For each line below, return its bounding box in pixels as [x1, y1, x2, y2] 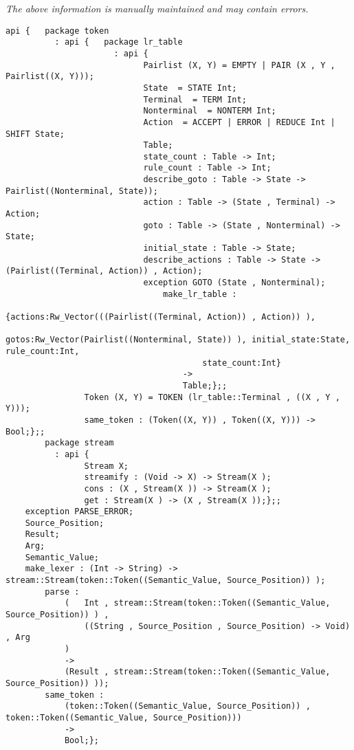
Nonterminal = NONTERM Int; [143, 106, 276, 116]
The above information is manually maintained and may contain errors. [5, 1, 309, 15]
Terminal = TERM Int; [143, 94, 247, 104]
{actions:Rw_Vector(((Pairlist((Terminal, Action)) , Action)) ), [5, 312, 316, 322]
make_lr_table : [163, 289, 237, 299]
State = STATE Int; [143, 82, 237, 93]
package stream [45, 438, 114, 448]
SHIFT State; [5, 129, 65, 139]
